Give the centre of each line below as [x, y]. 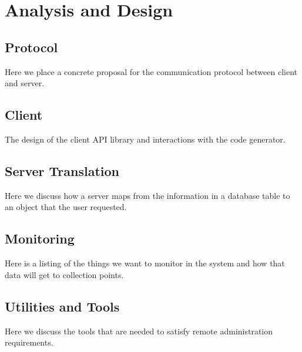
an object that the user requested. [66, 207]
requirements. [29, 342]
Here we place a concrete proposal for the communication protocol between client [151, 71]
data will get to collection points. [64, 274]
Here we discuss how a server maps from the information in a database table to [147, 195]
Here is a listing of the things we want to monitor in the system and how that [145, 263]
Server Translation [62, 170]
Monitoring [40, 238]
